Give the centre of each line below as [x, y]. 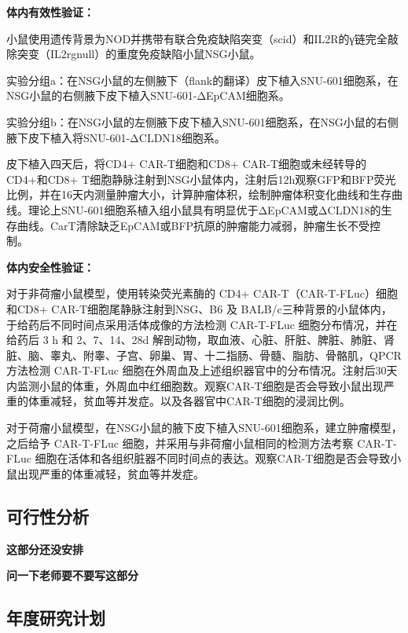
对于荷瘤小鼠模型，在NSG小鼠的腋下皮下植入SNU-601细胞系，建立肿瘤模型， [204, 428]
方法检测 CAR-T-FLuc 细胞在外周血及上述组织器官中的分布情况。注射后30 [197, 370]
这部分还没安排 [45, 549]
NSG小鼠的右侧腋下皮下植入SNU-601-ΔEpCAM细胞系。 [148, 95]
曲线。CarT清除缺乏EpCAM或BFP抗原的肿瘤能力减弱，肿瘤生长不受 [193, 225]
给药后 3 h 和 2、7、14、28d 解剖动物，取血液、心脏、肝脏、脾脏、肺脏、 [195, 340]
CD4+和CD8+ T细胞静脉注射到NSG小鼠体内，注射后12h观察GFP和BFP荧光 [201, 179]
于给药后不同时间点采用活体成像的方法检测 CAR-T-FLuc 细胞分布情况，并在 [202, 324]
